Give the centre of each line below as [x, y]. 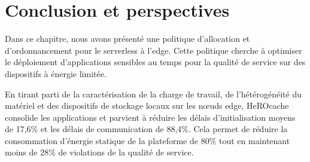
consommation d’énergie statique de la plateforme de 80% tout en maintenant [148, 140]
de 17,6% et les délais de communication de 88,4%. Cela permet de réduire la [146, 129]
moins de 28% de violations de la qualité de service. [99, 152]
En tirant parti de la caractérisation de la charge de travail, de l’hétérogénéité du [153, 94]
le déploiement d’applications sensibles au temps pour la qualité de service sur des [155, 62]
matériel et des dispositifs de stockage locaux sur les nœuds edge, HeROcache [147, 106]
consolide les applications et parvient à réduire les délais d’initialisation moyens [150, 117]
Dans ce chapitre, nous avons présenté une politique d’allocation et [127, 39]
